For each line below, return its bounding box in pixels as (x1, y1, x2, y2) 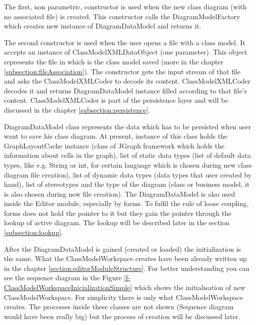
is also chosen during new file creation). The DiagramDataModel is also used (4, 188, 235, 199)
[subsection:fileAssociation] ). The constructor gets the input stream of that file (4, 66, 241, 76)
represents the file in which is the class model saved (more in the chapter (4, 56, 224, 66)
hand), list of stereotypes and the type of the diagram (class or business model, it (4, 179, 250, 189)
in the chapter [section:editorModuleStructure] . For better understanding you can (4, 263, 250, 273)
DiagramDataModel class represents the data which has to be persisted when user (4, 121, 252, 131)
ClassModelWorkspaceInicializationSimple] (4, 282, 132, 293)
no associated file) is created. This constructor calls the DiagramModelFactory (4, 11, 240, 21)
